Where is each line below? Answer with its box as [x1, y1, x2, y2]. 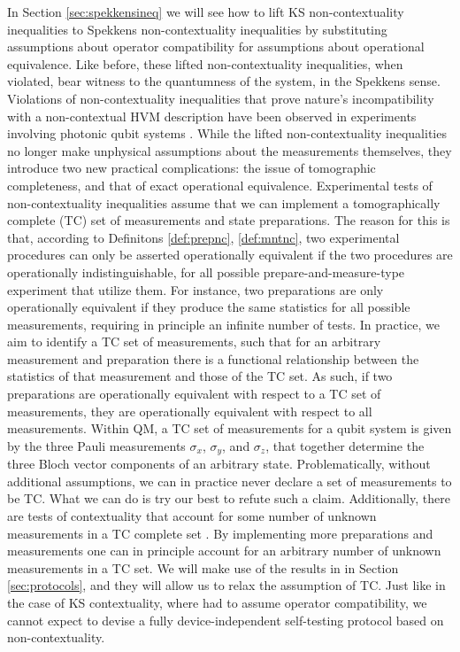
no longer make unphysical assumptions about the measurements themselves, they [7, 141, 452, 159]
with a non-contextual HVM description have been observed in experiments [7, 106, 417, 125]
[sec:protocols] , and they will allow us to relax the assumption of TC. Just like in [7, 576, 446, 594]
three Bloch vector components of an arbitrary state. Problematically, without [7, 454, 431, 473]
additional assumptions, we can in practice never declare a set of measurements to [7, 471, 452, 490]
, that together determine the [265, 436, 425, 454]
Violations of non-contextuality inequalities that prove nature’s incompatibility [7, 89, 434, 107]
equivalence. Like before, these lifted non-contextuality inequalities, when [7, 54, 403, 73]
